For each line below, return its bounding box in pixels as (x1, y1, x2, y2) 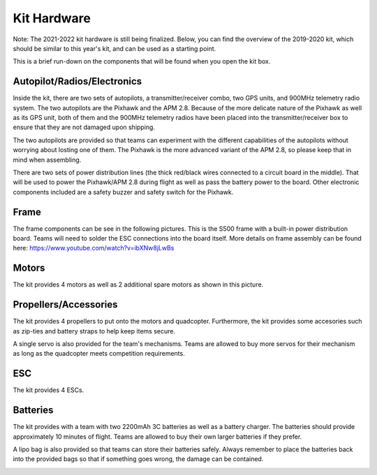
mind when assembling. (13, 156, 82, 164)
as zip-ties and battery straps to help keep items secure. (13, 326, 176, 335)
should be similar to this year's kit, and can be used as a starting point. (13, 44, 216, 52)
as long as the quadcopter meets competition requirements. (13, 349, 185, 358)
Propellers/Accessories (13, 299, 118, 310)
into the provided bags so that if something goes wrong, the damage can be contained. (13, 455, 264, 463)
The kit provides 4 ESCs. (13, 386, 84, 394)
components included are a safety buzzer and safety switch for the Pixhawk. (13, 188, 234, 196)
